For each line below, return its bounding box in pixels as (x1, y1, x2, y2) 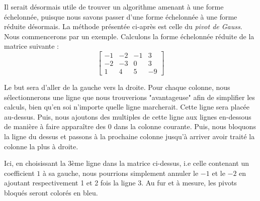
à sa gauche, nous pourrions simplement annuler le (42, 167, 199, 178)
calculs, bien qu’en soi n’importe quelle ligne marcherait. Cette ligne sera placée (4, 102, 250, 112)
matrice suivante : (4, 41, 59, 51)
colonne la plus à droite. (4, 141, 78, 151)
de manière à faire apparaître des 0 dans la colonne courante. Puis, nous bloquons (4, 121, 256, 132)
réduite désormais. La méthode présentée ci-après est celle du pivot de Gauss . (4, 21, 242, 32)
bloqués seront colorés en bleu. (4, 187, 98, 197)
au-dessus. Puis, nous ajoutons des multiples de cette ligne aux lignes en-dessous (4, 111, 251, 122)
